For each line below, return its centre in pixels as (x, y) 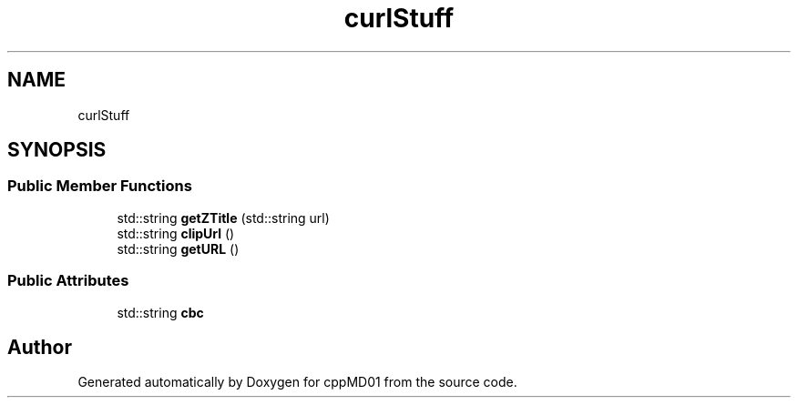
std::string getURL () (178, 248)
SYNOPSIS (57, 150)
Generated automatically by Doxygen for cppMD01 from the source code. (297, 382)
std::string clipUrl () (176, 233)
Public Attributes (68, 281)
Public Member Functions (100, 186)
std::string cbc (160, 312)
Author (40, 347)
